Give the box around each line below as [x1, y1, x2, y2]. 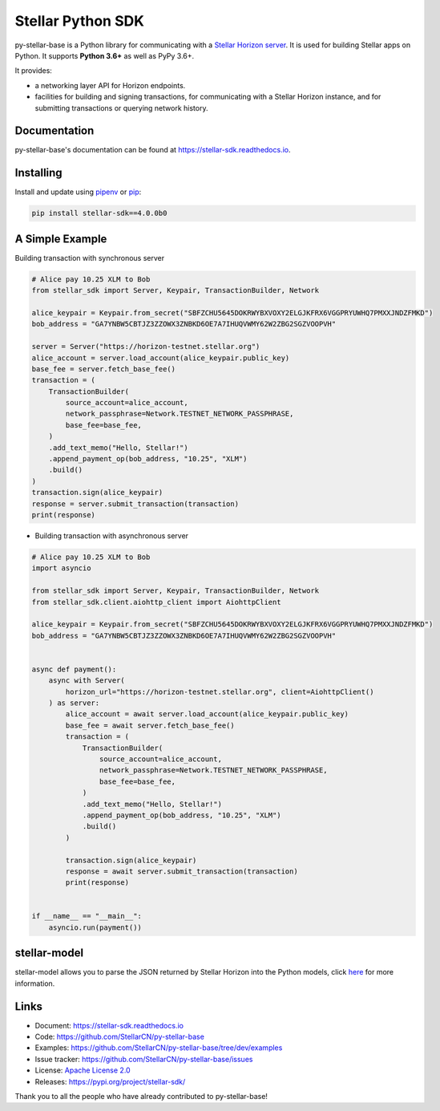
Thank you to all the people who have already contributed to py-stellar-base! [14, 1091, 268, 1101]
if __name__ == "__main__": [31, 911, 142, 921]
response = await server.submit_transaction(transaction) [65, 866, 298, 876]
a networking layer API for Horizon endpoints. [34, 80, 186, 90]
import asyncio [31, 564, 91, 573]
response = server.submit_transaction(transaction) [31, 499, 240, 509]
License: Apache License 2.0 [34, 1065, 131, 1075]
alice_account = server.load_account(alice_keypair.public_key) [31, 353, 290, 363]
